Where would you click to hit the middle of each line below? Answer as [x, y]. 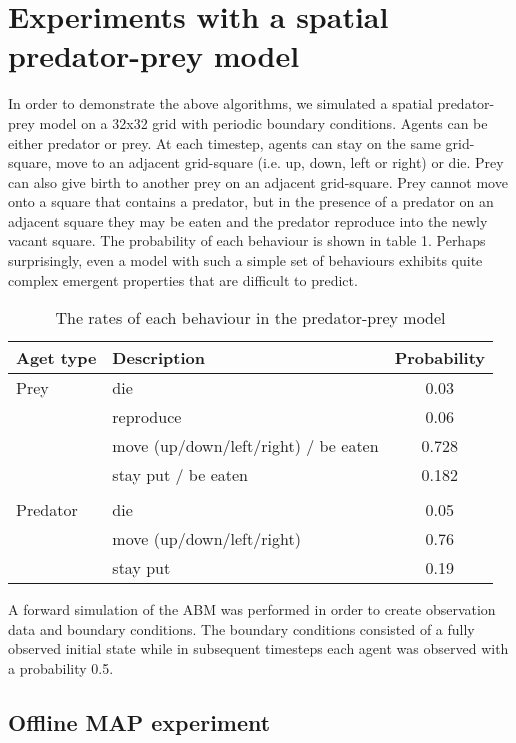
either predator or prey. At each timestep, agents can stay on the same [224, 142]
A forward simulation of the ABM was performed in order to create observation [252, 609]
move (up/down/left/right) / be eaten [245, 446]
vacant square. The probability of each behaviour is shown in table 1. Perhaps [247, 240]
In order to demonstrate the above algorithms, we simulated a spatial [220, 103]
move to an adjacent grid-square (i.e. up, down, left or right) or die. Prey [279, 162]
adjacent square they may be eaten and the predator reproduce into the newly [248, 220]
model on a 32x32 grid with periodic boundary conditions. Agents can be [263, 122]
